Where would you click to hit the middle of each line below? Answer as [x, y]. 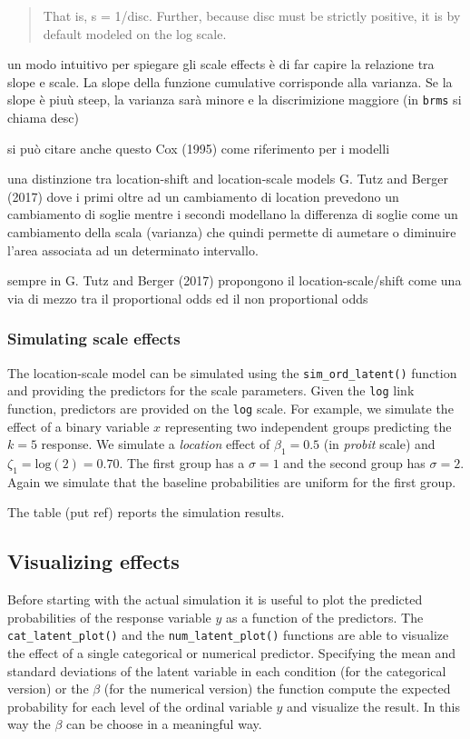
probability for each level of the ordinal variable [140, 706]
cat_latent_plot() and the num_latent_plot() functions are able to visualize [228, 635]
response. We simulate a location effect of [156, 444]
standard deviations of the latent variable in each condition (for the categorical [227, 670]
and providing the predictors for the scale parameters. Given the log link [211, 390]
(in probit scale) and [379, 444]
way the [29, 724]
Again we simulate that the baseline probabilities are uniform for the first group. [232, 481]
